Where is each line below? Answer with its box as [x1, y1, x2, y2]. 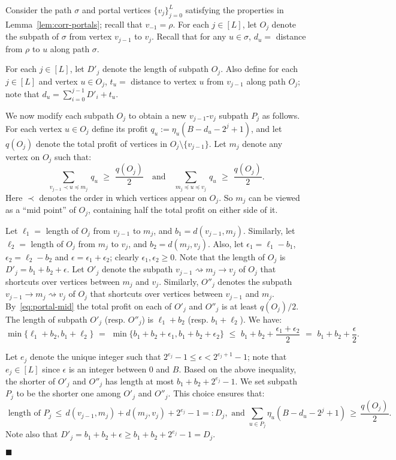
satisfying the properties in [185, 4, 284, 16]
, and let [251, 122, 282, 134]
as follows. [262, 109, 300, 121]
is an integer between [68, 362, 147, 375]
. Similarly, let [243, 224, 295, 236]
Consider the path [5, 4, 72, 16]
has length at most [105, 374, 174, 387]
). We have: [240, 312, 282, 325]
